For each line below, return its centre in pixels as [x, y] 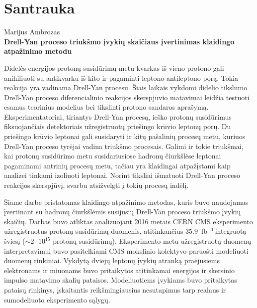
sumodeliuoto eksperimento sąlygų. [57, 299]
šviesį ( [15, 241]
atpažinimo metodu [38, 51]
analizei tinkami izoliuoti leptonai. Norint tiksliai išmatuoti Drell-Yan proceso [122, 175]
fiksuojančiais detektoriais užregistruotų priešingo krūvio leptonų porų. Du [118, 126]
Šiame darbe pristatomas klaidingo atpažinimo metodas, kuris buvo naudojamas [126, 202]
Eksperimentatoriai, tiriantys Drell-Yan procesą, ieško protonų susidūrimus [118, 116]
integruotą [231, 231]
